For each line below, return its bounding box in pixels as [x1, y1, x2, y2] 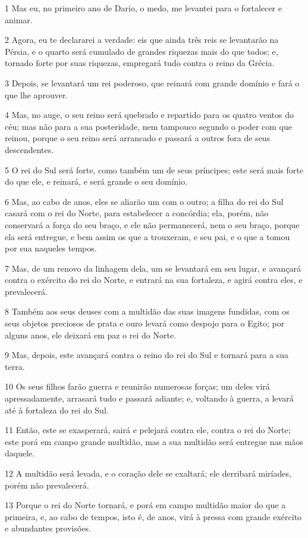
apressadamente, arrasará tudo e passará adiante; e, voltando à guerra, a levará [5, 392, 294, 405]
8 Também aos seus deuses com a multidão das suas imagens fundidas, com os [5, 305, 290, 318]
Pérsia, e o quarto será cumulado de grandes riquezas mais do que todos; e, [5, 45, 278, 57]
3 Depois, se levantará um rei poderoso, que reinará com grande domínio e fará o [5, 76, 300, 89]
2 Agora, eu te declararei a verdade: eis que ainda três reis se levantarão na [5, 33, 279, 46]
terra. [5, 360, 25, 372]
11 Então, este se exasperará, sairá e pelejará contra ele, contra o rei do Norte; [5, 424, 291, 436]
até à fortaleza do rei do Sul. [5, 403, 109, 416]
